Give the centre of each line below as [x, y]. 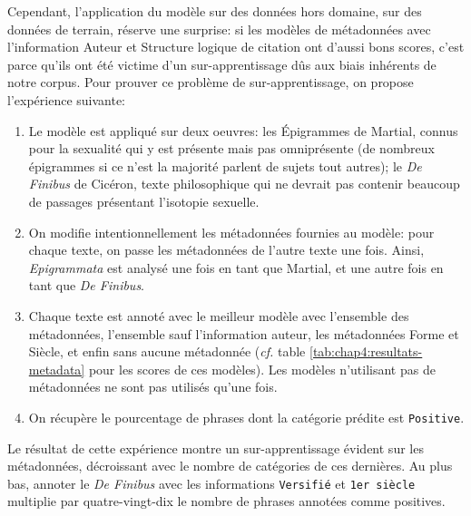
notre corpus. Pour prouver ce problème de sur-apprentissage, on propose [211, 82]
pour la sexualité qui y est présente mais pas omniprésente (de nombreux [231, 148]
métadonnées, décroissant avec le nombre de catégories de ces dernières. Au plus [230, 466]
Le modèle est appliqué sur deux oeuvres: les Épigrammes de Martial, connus [243, 130]
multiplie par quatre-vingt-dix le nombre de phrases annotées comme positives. [226, 501]
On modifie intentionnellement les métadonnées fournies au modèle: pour [231, 232]
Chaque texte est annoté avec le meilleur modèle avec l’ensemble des [219, 315]
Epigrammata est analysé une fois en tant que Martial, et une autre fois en [236, 267]
